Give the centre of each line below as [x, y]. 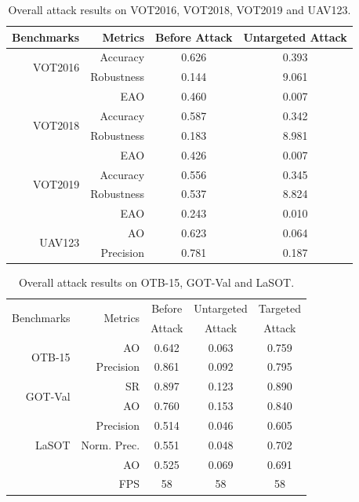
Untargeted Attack [295, 37]
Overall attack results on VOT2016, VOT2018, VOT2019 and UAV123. [179, 9]
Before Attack [194, 37]
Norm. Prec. [111, 444]
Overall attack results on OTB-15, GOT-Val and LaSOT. [156, 282]
